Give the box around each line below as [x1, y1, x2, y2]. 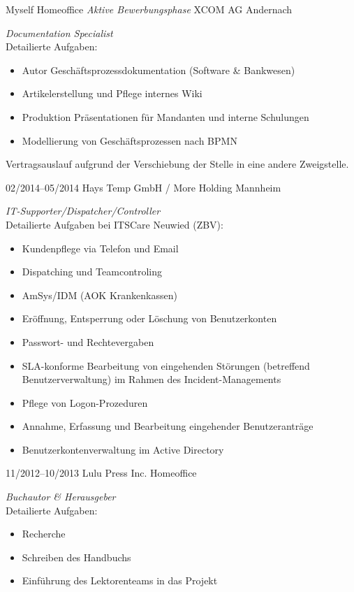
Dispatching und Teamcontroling [22, 264, 163, 279]
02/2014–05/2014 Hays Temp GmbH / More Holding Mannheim [6, 180, 281, 194]
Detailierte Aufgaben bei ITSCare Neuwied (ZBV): [6, 217, 223, 231]
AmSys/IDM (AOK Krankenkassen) [22, 287, 177, 302]
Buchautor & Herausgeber [6, 489, 116, 504]
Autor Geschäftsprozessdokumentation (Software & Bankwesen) [22, 62, 295, 77]
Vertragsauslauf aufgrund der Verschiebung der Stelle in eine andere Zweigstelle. [6, 157, 349, 171]
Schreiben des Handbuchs [22, 549, 131, 564]
